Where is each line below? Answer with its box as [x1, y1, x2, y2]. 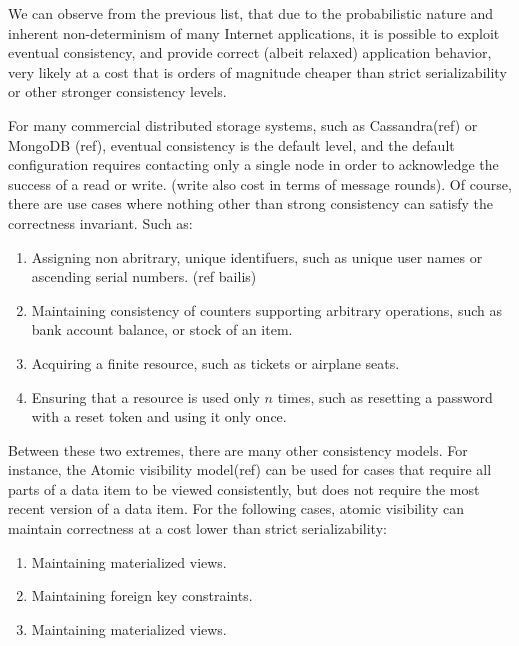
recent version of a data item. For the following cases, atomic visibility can [8, 498, 464, 519]
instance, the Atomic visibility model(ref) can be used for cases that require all [8, 459, 492, 480]
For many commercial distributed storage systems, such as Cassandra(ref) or [8, 114, 478, 135]
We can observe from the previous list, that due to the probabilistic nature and [8, 3, 494, 23]
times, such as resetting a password [277, 386, 493, 407]
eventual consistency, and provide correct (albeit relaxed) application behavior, [8, 42, 492, 63]
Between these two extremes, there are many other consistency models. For [8, 439, 468, 460]
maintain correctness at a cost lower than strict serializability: [8, 518, 387, 539]
